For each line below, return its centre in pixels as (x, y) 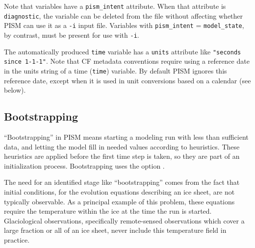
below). (15, 90)
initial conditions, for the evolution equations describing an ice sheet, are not (119, 191)
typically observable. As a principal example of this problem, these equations (119, 201)
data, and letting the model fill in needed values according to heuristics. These (122, 146)
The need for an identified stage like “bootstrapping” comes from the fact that (122, 182)
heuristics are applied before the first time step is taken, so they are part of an (122, 156)
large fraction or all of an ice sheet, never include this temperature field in (115, 230)
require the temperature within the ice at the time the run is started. (108, 211)
